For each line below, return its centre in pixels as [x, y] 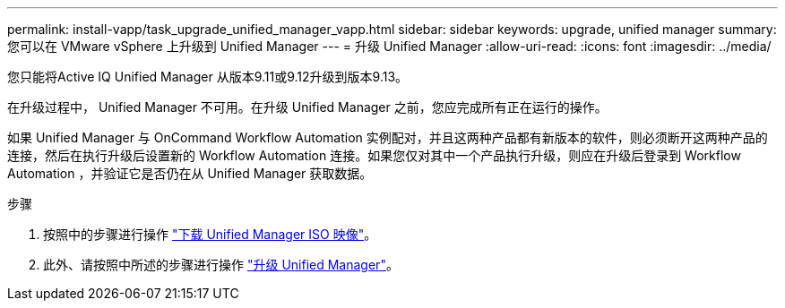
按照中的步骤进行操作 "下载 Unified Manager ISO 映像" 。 [210, 234]
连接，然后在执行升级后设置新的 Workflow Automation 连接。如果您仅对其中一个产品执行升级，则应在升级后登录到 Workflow [374, 155]
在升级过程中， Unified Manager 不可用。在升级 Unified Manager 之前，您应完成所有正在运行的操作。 [307, 107]
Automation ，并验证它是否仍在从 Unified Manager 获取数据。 [190, 173]
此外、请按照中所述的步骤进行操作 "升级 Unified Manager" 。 [221, 265]
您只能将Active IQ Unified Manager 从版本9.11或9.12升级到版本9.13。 [208, 77]
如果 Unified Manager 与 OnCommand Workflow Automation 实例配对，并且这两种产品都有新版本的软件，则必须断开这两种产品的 [388, 137]
